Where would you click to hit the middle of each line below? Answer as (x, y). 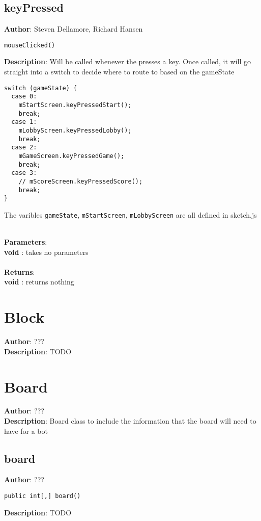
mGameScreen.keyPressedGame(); (71, 156)
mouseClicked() (30, 45)
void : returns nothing (39, 282)
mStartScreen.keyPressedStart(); (75, 105)
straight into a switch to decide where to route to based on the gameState (119, 72)
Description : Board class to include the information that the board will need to (130, 421)
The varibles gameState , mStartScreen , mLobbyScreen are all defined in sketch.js (130, 214)
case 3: (24, 173)
